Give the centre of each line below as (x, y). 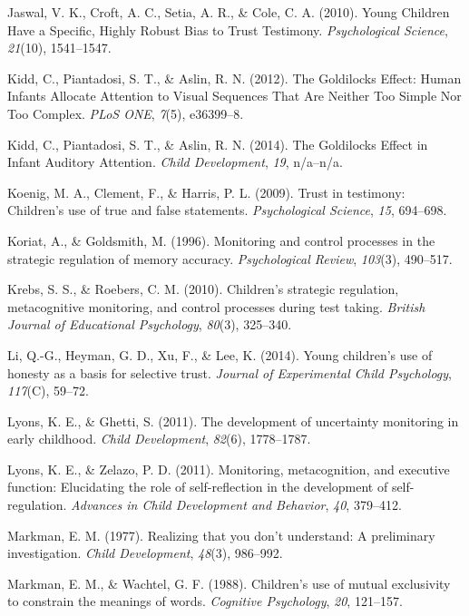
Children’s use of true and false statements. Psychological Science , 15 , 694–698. (227, 210)
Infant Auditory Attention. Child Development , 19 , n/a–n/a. (175, 162)
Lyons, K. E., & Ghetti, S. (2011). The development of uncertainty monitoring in (233, 420)
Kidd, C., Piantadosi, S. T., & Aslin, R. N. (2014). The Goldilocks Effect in (218, 144)
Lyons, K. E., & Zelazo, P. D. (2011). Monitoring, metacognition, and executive (229, 469)
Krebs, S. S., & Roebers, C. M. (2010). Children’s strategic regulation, (203, 289)
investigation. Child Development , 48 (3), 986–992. (145, 553)
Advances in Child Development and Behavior (198, 505)
